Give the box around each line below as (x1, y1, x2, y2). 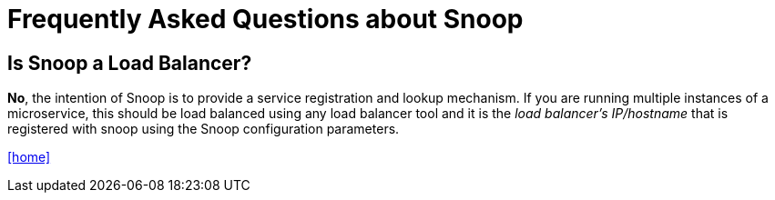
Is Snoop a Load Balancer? (7, 51, 252, 75)
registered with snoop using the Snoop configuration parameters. (7, 121, 400, 137)
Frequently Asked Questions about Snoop (7, 4, 524, 35)
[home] (7, 149, 51, 165)
